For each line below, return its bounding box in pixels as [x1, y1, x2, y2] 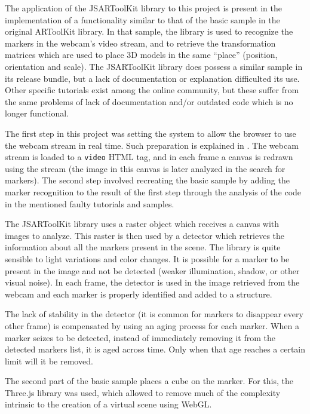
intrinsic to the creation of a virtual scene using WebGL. [5, 398, 212, 410]
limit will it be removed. [5, 354, 93, 367]
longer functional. [5, 107, 69, 119]
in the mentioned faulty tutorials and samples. [5, 197, 174, 210]
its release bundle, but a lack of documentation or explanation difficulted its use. [5, 72, 300, 84]
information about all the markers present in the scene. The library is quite [5, 241, 281, 253]
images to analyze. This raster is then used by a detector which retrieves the [5, 229, 285, 241]
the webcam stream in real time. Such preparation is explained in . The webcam [5, 139, 299, 151]
